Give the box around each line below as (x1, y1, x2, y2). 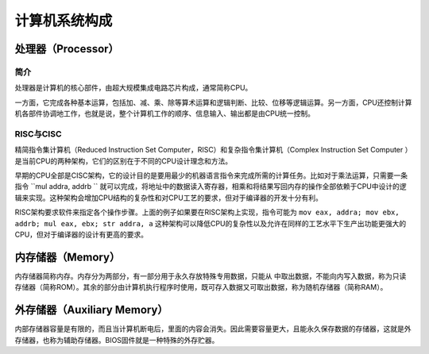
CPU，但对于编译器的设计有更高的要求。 (14, 229, 149, 239)
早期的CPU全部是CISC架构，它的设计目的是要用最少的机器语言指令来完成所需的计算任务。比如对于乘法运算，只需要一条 (14, 171, 408, 180)
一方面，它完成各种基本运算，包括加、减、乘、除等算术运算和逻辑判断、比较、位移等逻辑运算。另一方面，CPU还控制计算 (14, 98, 412, 107)
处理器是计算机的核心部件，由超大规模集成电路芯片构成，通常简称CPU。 (14, 83, 253, 93)
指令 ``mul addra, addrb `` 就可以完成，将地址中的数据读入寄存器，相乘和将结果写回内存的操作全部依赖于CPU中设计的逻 (14, 182, 407, 191)
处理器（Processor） (14, 42, 119, 56)
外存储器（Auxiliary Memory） (14, 303, 168, 317)
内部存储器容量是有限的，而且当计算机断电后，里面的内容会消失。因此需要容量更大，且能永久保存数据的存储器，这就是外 (14, 324, 412, 333)
